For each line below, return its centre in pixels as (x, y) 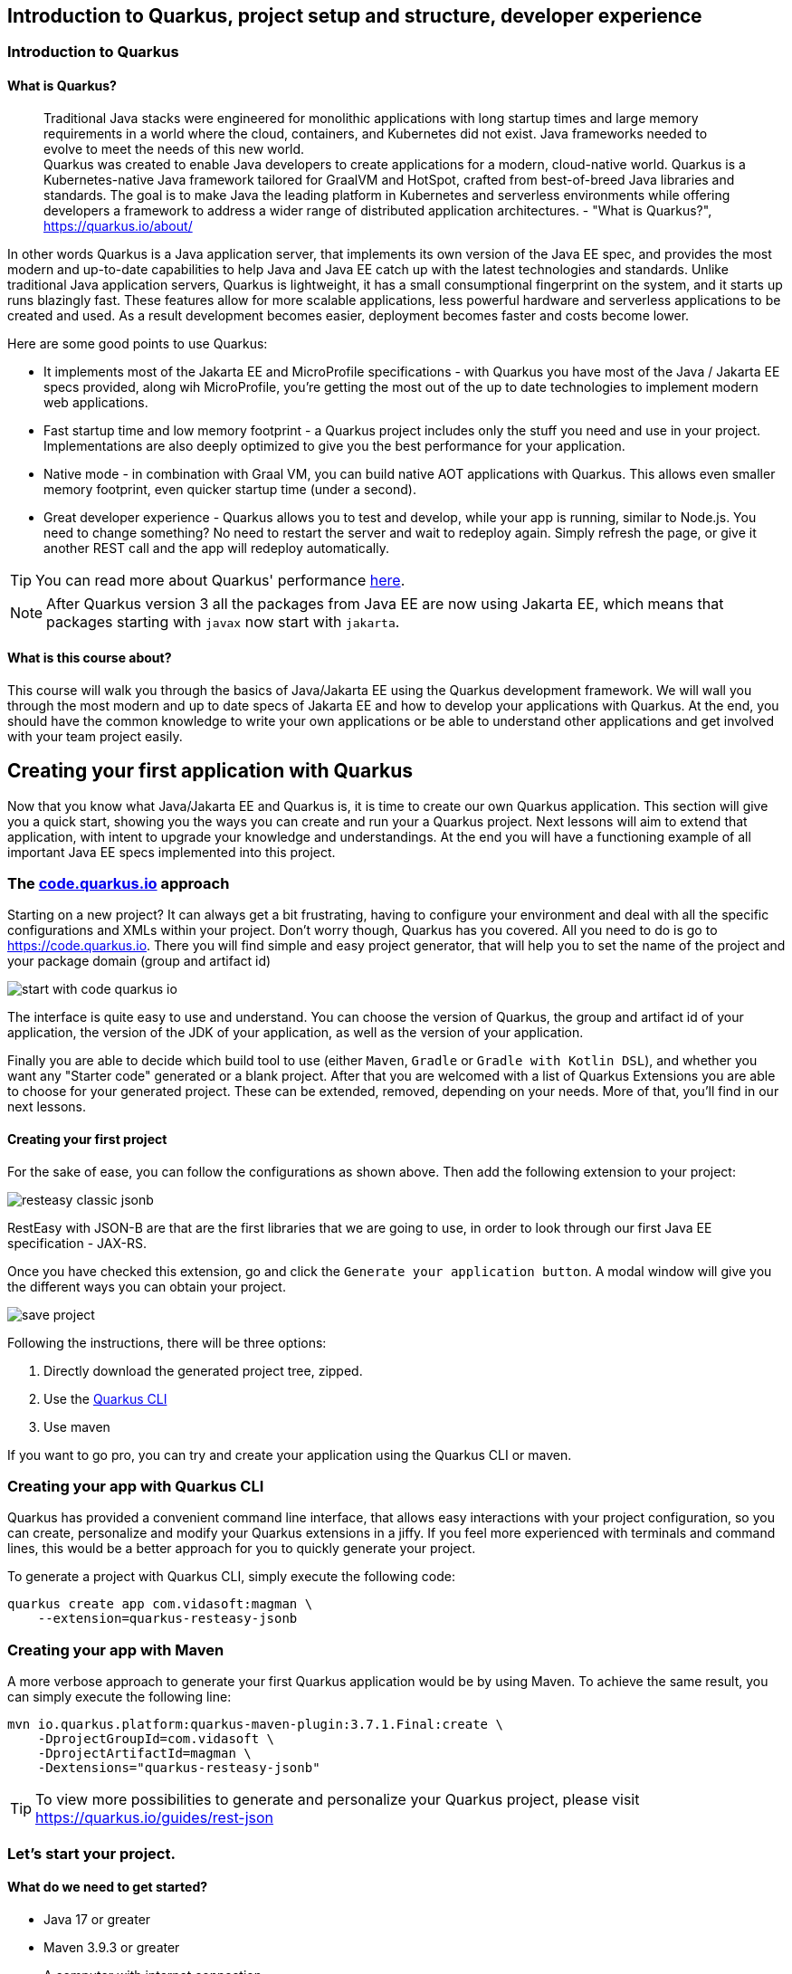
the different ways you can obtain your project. (147, 1286)
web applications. (96, 402)
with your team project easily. (95, 736)
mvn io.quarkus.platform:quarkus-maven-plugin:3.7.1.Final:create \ (255, 1725)
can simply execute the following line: (119, 1697)
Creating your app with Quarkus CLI (136, 1487)
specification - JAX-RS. (77, 1243)
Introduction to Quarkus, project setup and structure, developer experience (355, 16)
